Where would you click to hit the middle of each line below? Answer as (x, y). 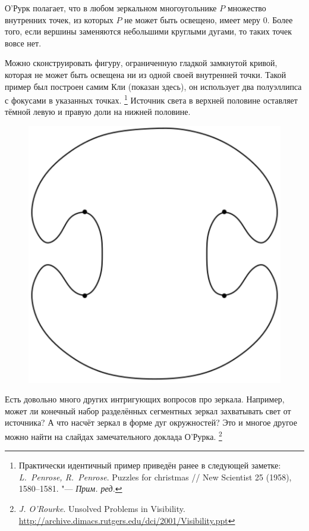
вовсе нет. (23, 43)
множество (247, 8)
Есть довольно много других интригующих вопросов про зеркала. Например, (145, 399)
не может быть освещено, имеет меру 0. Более (209, 19)
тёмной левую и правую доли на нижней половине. (98, 112)
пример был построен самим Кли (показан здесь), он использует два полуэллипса (153, 86)
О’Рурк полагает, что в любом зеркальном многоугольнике (111, 8)
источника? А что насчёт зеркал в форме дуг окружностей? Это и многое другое (151, 422)
